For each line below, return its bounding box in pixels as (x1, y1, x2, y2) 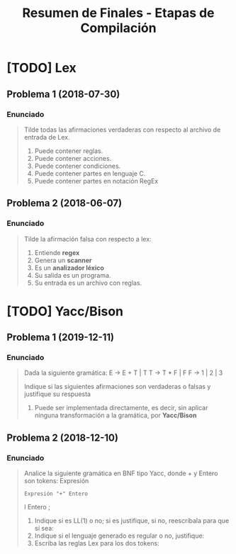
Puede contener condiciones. (34, 162, 121, 170)
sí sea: (34, 524, 54, 533)
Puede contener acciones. (34, 154, 112, 162)
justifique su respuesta (23, 390, 91, 398)
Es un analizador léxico (34, 264, 104, 272)
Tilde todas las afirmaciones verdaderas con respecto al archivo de (23, 125, 221, 134)
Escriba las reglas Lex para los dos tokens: (34, 539, 160, 548)
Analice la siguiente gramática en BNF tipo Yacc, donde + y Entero (23, 469, 218, 477)
